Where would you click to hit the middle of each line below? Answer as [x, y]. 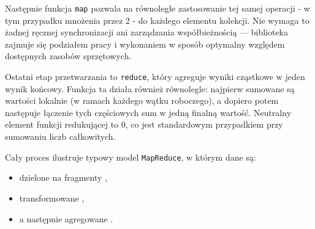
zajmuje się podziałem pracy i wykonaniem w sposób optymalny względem [145, 44]
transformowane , [52, 198]
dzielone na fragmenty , [63, 177]
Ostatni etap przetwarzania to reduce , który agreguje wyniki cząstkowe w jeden [155, 77]
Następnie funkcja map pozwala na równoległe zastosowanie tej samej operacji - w [157, 8]
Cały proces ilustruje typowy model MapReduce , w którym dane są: [131, 157]
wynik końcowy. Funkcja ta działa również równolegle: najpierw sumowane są [150, 88]
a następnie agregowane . [66, 218]
